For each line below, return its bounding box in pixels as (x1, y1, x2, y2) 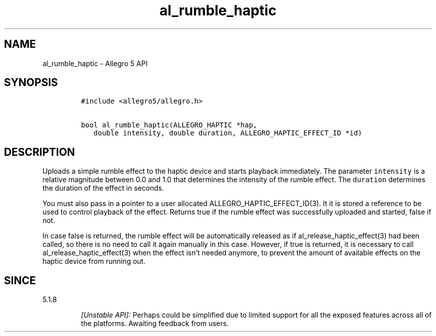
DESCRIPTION (4, 145, 75, 158)
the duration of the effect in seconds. (42, 184, 164, 193)
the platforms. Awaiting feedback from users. (81, 319, 229, 328)
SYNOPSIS (4, 76, 58, 89)
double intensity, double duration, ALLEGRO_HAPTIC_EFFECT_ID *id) (94, 129, 362, 137)
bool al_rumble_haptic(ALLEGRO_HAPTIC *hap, (81, 121, 257, 129)
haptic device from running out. (42, 257, 146, 266)
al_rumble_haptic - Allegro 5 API (42, 59, 148, 68)
